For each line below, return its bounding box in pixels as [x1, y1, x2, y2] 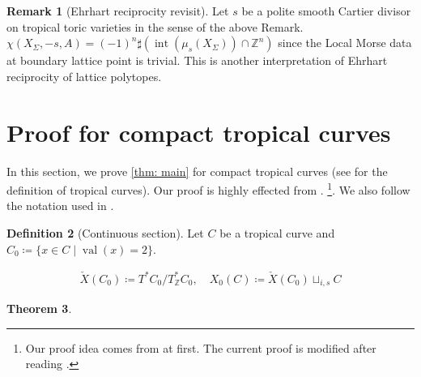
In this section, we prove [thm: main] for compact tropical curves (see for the [6, 162, 388, 179]
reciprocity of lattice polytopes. [6, 67, 162, 84]
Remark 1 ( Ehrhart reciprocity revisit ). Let [6, 2, 229, 19]
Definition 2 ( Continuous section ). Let [6, 224, 204, 241]
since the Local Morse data [278, 34, 412, 51]
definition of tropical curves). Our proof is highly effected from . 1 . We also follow [6, 179, 410, 198]
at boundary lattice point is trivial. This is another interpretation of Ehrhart [6, 52, 388, 69]
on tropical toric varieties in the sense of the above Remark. [6, 18, 304, 35]
